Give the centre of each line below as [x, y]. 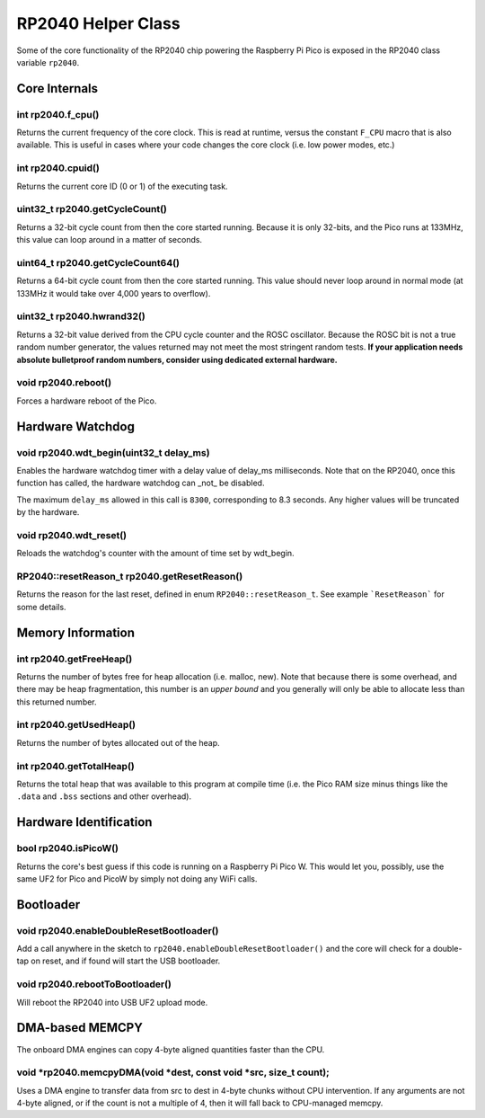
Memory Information [75, 632]
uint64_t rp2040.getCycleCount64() [98, 262]
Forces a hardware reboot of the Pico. [87, 401]
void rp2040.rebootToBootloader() [94, 984]
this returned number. [57, 702]
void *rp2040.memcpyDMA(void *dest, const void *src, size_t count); [173, 1072]
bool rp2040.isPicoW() [67, 848]
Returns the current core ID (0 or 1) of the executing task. [122, 186]
